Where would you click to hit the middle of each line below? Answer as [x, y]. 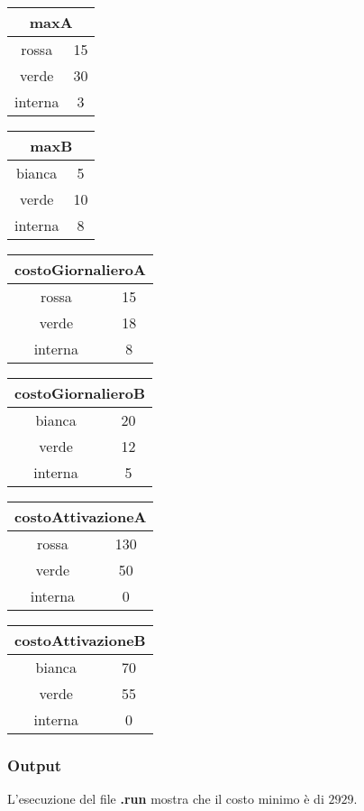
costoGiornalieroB [80, 393]
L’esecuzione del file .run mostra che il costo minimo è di [166, 799]
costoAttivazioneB [80, 640]
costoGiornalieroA [80, 269]
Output [35, 765]
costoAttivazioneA [81, 516]
